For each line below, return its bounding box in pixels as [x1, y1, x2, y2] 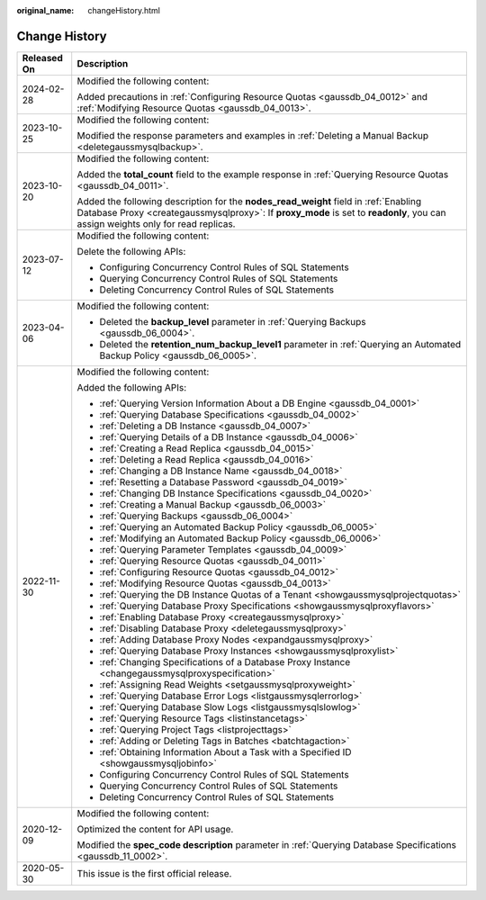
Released [22, 51, 63, 64]
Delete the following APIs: [76, 245, 186, 257]
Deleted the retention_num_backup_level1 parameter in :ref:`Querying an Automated [99, 337, 462, 350]
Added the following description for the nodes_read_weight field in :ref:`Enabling [76, 194, 422, 207]
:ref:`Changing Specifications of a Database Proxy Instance [99, 655, 351, 668]
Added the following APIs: [76, 381, 187, 393]
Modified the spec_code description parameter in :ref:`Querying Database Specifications [76, 838, 456, 850]
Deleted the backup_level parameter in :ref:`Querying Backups [99, 315, 366, 328]
